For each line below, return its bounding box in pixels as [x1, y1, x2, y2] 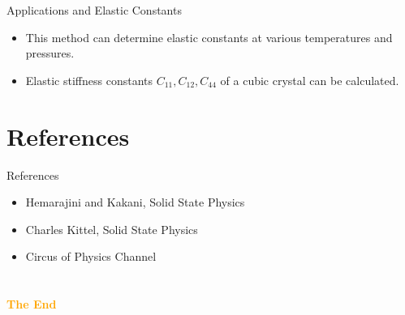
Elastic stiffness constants [25, 71, 153, 88]
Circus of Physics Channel [25, 248, 157, 265]
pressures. [25, 45, 75, 62]
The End [6, 296, 57, 313]
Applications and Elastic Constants [6, 2, 182, 18]
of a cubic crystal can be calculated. [220, 71, 399, 88]
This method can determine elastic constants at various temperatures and [25, 28, 393, 45]
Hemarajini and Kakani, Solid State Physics [25, 194, 245, 211]
